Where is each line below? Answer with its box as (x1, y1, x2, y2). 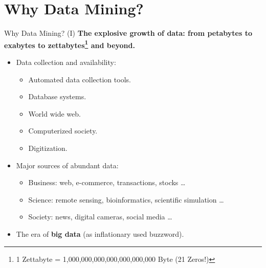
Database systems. (28, 91, 86, 102)
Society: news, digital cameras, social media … (28, 211, 172, 222)
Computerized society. (28, 125, 98, 136)
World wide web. (28, 108, 81, 119)
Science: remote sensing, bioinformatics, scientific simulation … (28, 194, 224, 205)
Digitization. (28, 142, 68, 153)
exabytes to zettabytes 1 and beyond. (4, 38, 135, 50)
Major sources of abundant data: (16, 160, 119, 170)
